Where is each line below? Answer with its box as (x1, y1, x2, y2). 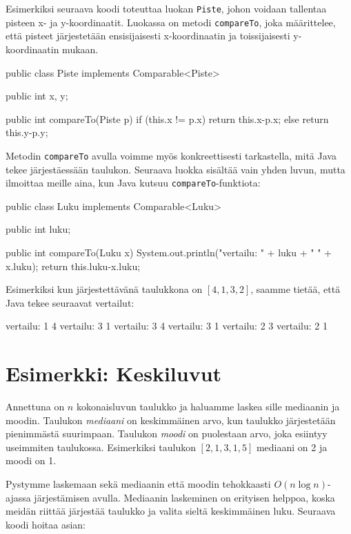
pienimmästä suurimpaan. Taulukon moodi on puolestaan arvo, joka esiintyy (6, 426, 328, 441)
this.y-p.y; (6, 125, 48, 140)
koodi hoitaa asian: (6, 517, 86, 531)
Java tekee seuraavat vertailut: (6, 295, 134, 309)
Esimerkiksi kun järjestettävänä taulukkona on (6, 282, 203, 296)
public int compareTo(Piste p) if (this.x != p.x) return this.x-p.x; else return (6, 111, 329, 126)
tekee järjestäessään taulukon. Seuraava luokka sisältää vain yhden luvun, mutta (6, 162, 345, 176)
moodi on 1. (6, 453, 57, 468)
